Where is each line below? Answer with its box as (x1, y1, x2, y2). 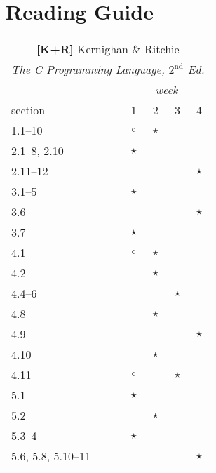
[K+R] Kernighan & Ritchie (36, 41, 180, 58)
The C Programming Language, (11, 61, 165, 78)
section (11, 102, 46, 119)
